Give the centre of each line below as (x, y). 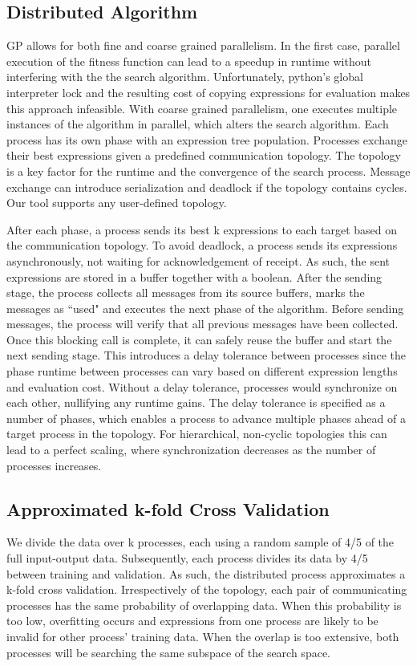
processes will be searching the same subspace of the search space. (168, 652)
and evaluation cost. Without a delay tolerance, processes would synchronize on (202, 386)
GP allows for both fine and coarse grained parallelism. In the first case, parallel (203, 45)
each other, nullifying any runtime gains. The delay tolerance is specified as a (196, 402)
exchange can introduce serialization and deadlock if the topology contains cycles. (207, 187)
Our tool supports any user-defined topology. (117, 203)
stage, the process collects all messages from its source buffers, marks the (186, 292)
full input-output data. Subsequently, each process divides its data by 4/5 (187, 558)
